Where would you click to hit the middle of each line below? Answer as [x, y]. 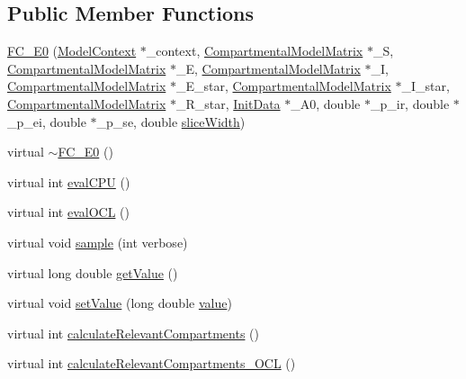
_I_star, [426, 86]
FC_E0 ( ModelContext [72, 51]
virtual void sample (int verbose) [98, 242]
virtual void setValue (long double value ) [120, 303]
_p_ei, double [47, 121]
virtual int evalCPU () [69, 181]
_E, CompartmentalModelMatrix [268, 68]
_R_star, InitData [228, 103]
